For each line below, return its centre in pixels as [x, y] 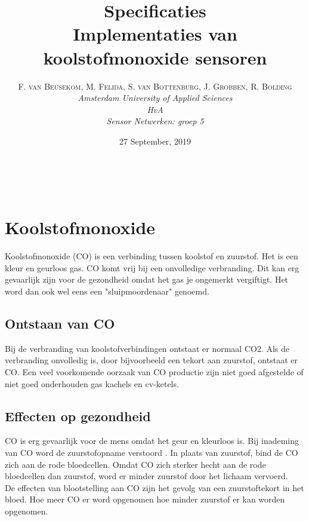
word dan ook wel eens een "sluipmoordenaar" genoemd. [107, 291]
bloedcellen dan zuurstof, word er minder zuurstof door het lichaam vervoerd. [146, 476]
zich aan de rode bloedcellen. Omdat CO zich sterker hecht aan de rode [135, 464]
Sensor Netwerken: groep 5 [155, 121]
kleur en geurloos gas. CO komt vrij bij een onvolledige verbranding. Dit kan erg [152, 267]
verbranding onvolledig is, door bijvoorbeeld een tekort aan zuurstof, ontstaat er [151, 360]
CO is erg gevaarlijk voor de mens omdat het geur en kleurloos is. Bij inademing [152, 441]
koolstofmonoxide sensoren [155, 57]
